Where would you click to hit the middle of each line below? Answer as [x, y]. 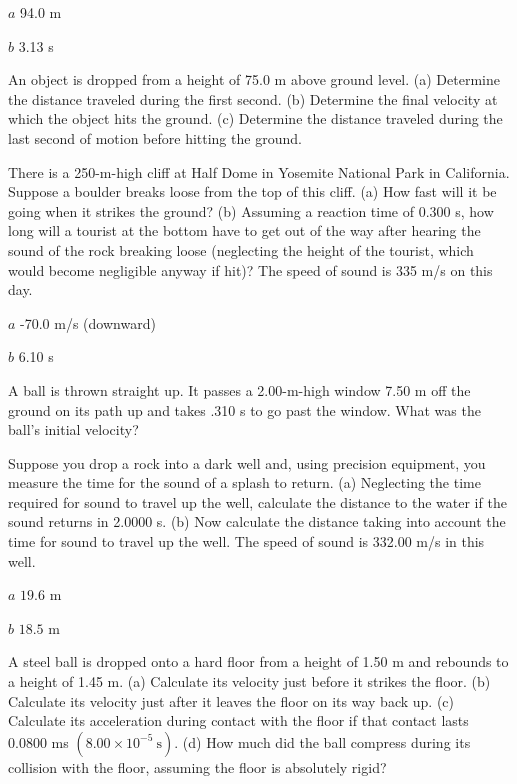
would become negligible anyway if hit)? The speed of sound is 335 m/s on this [250, 269]
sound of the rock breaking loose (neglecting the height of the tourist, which [241, 249]
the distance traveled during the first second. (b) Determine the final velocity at [253, 98]
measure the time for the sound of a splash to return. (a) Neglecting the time [244, 482]
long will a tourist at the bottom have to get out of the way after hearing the [244, 230]
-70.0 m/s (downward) [88, 322]
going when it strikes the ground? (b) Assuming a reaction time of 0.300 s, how [251, 210]
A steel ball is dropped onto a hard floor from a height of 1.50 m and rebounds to [258, 661]
